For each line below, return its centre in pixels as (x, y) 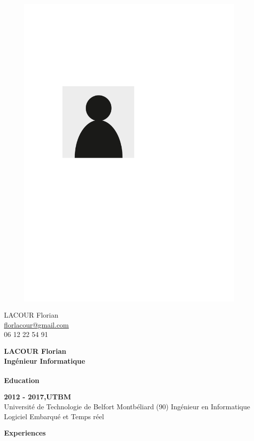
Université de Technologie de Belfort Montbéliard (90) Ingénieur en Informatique (127, 407)
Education (22, 380)
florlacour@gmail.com (36, 324)
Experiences (25, 433)
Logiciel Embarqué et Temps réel (54, 416)
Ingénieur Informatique (45, 360)
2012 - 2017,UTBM (38, 397)
